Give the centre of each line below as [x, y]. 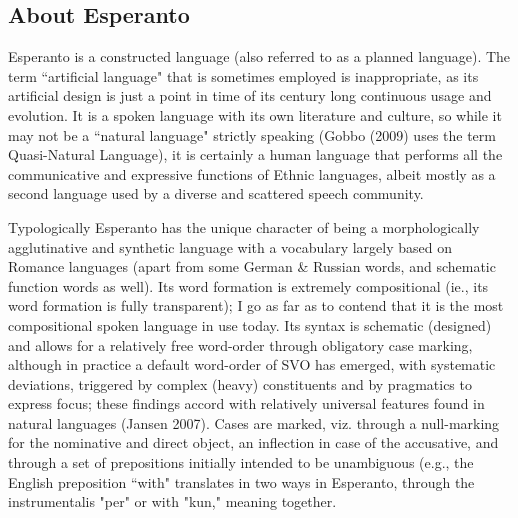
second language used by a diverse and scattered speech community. [216, 193]
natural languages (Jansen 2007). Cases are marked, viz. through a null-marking [254, 422]
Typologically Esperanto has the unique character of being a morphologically [244, 226]
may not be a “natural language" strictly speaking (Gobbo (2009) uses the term [252, 134]
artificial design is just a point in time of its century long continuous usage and [250, 95]
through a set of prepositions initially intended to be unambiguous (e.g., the [241, 462]
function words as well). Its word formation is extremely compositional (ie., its [248, 285]
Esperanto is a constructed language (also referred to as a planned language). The [259, 56]
